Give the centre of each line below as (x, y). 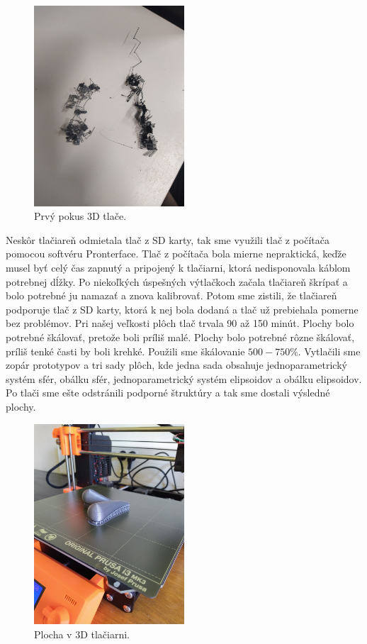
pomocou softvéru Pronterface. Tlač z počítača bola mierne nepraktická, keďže (176, 254)
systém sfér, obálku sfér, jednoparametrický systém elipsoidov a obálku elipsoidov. (184, 378)
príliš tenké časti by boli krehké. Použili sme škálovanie (125, 351)
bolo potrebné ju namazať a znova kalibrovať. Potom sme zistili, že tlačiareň (171, 295)
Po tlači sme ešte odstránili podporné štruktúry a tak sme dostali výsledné (168, 393)
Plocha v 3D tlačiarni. (82, 634)
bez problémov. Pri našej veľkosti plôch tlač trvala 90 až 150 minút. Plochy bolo (180, 323)
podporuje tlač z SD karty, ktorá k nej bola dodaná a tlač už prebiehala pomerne (182, 309)
